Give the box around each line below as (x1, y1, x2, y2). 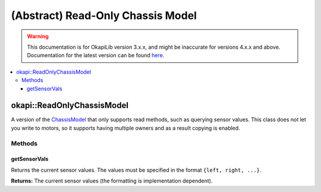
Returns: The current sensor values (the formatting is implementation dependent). (11, 177, 213, 184)
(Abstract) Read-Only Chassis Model (11, 9, 197, 22)
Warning (27, 33, 49, 40)
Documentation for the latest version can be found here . (27, 52, 165, 59)
